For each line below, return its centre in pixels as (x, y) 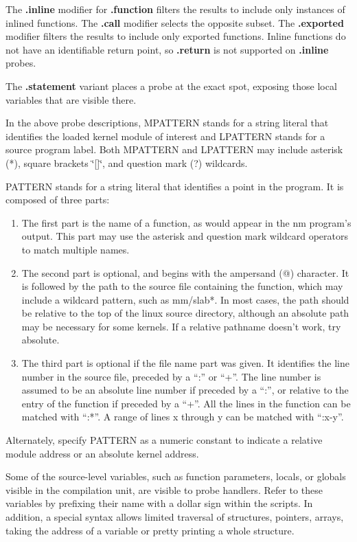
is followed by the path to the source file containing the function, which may (182, 286)
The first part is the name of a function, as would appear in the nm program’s (186, 222)
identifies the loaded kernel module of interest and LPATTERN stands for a (165, 136)
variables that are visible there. (71, 99)
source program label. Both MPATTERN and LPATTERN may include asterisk (174, 149)
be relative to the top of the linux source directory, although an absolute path (185, 313)
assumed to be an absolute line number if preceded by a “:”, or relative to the (185, 390)
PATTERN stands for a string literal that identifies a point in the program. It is (175, 186)
